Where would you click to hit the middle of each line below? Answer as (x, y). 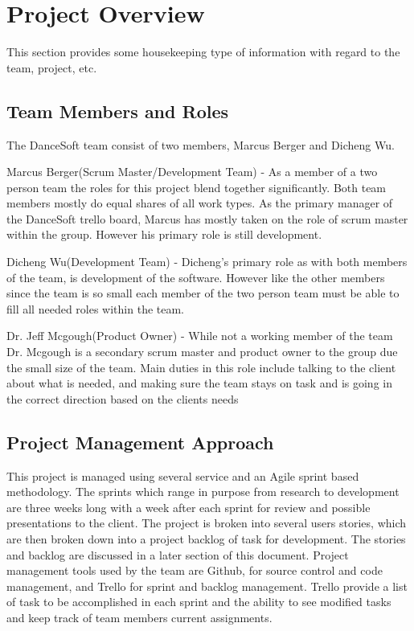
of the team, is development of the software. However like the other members (196, 277)
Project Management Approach (140, 442)
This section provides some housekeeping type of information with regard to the (203, 52)
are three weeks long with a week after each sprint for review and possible (189, 507)
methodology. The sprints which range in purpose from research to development (203, 492)
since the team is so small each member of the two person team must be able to (203, 293)
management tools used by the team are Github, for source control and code (195, 570)
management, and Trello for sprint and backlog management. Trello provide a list (207, 586)
